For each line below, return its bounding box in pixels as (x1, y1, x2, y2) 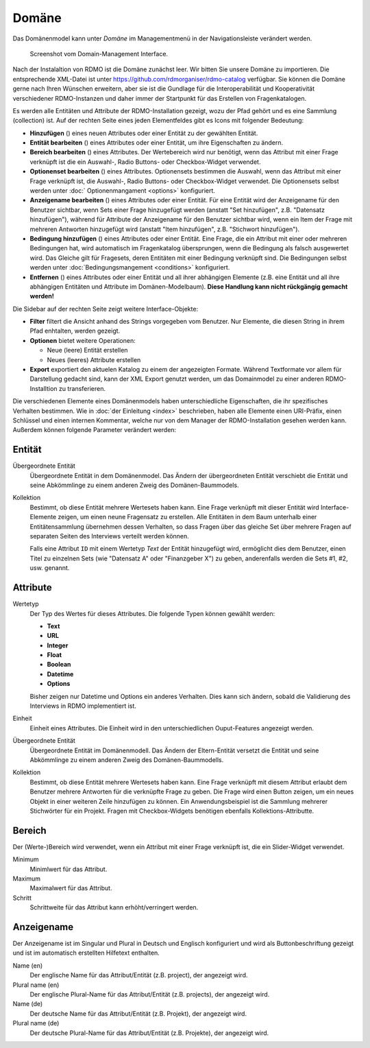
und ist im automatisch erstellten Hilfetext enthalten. (12, 949, 160, 957)
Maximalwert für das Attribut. (29, 884, 112, 892)
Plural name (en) (12, 981, 60, 989)
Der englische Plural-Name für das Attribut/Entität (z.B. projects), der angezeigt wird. (29, 990, 270, 999)
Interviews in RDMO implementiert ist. (29, 702, 137, 710)
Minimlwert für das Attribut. (29, 865, 108, 873)
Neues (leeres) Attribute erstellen (47, 355, 141, 364)
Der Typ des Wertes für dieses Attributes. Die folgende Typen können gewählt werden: (29, 609, 275, 617)
